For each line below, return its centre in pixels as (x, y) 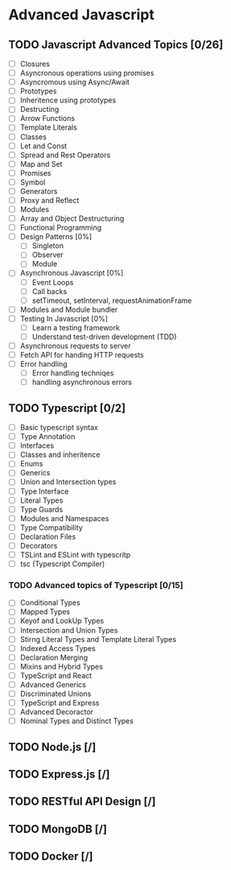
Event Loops (53, 282)
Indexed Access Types (58, 648)
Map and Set (41, 164)
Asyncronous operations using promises (87, 73)
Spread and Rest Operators (65, 155)
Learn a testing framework (76, 327)
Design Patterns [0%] (56, 237)
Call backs (49, 291)
